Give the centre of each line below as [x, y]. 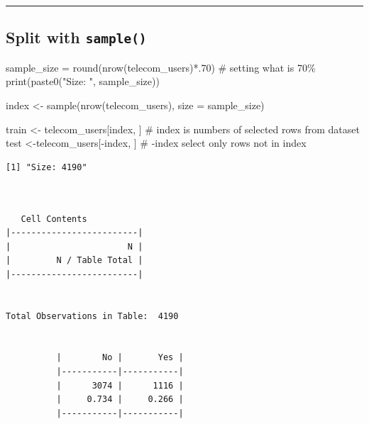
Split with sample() [76, 37]
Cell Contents [54, 219]
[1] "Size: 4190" [46, 167]
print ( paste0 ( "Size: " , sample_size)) [83, 81]
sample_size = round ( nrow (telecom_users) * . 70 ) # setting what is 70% [161, 67]
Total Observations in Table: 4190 [92, 316]
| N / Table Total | [75, 261]
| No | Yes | [120, 358]
